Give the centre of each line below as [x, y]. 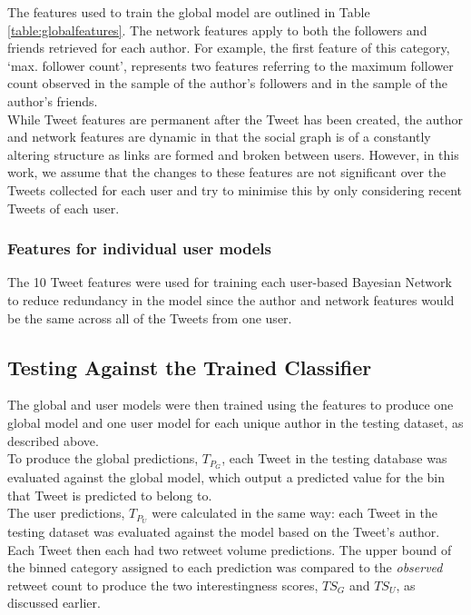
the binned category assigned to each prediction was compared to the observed [225, 567]
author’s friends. [53, 100]
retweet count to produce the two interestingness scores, [163, 585]
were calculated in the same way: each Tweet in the [294, 513]
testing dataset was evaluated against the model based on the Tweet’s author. [224, 532]
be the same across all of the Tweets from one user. [150, 317]
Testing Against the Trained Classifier [190, 367]
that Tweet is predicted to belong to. [110, 495]
